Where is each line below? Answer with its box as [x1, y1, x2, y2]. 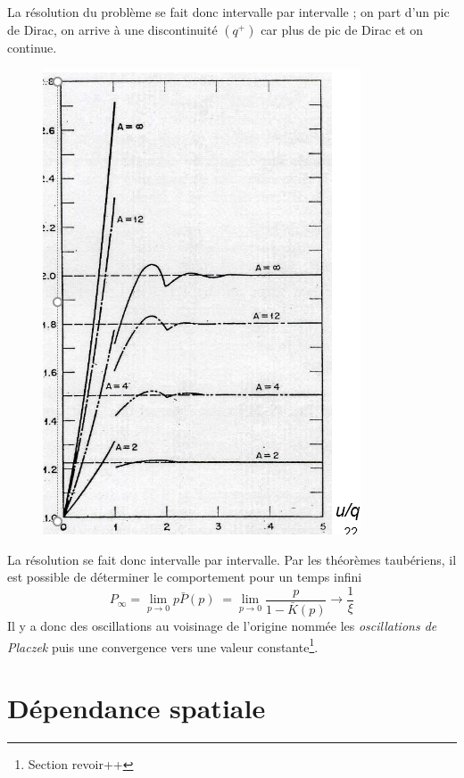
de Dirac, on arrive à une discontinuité [7, 20, 218, 38]
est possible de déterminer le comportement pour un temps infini [7, 567, 362, 586]
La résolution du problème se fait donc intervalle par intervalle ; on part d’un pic [7, 3, 450, 21]
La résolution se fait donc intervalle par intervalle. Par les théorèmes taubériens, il [7, 550, 457, 568]
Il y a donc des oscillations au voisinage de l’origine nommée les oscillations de [7, 617, 437, 635]
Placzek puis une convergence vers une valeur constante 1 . [7, 634, 319, 656]
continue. [7, 37, 57, 56]
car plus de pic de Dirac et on [261, 20, 424, 38]
